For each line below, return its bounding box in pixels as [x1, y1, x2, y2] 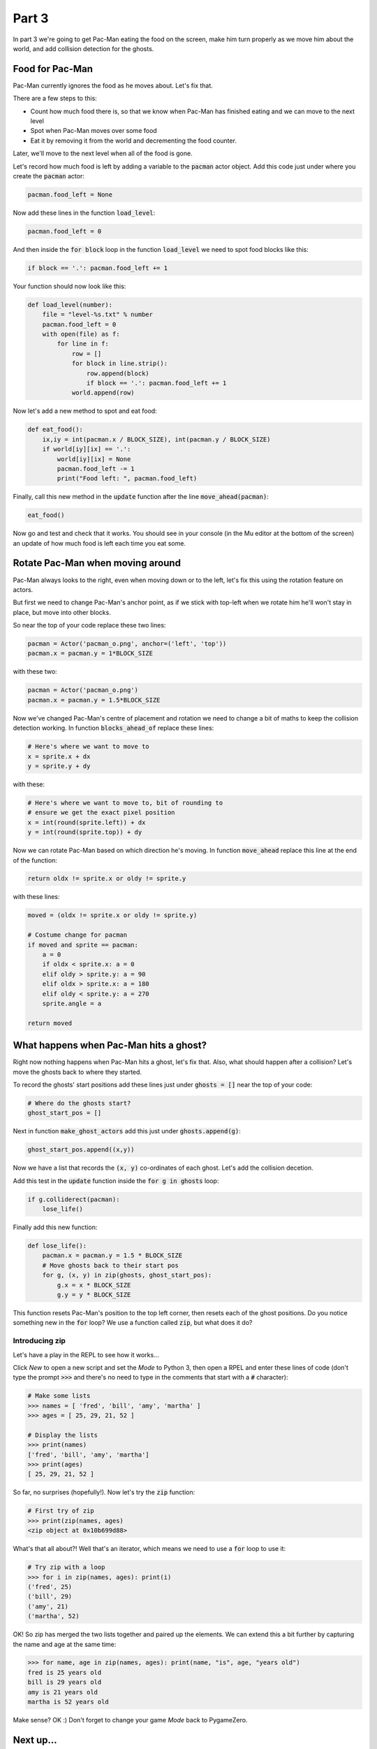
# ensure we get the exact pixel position [27, 809, 175, 816]
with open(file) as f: [42, 330, 120, 339]
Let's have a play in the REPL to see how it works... [13, 1350, 160, 1359]
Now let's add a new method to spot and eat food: [13, 406, 157, 416]
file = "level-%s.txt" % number [42, 311, 154, 318]
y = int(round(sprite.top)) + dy [27, 828, 142, 836]
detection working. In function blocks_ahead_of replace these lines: [13, 724, 214, 732]
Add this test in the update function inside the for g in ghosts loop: [13, 1176, 219, 1185]
